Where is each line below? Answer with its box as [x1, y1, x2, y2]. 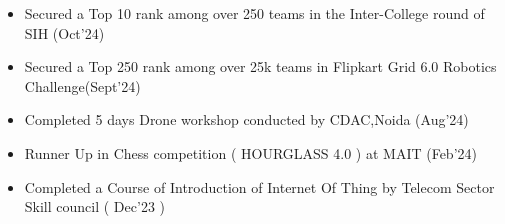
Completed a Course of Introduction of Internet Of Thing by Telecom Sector [24, 176, 495, 197]
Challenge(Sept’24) [24, 75, 141, 96]
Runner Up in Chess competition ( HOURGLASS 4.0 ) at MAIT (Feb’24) [24, 142, 477, 163]
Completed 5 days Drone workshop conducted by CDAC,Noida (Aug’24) [24, 109, 469, 130]
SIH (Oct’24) [24, 22, 105, 43]
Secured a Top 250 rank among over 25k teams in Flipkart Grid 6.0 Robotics [24, 56, 497, 77]
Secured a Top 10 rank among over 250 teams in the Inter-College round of [24, 3, 485, 23]
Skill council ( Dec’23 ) [24, 196, 165, 217]
